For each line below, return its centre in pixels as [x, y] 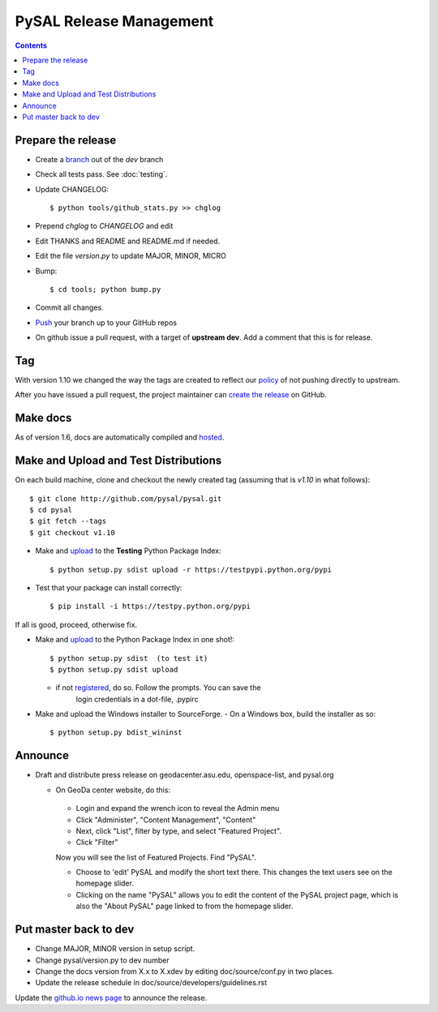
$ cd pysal [51, 510]
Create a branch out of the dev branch [99, 159]
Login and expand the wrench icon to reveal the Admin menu [178, 808]
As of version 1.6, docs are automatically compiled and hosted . [120, 437]
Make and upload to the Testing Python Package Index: [129, 551]
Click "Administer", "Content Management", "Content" [166, 820]
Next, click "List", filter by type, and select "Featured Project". [179, 830]
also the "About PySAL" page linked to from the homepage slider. [185, 906]
